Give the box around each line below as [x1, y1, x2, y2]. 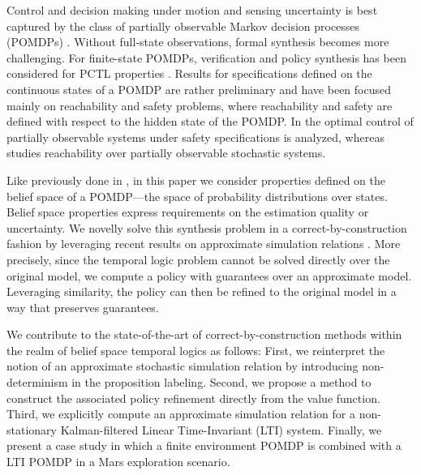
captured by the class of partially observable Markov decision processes [6, 17, 360, 34]
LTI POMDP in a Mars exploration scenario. [6, 453, 230, 470]
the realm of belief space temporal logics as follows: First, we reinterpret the [6, 341, 385, 358]
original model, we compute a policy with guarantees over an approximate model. [6, 267, 412, 284]
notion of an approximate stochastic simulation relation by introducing [6, 357, 359, 374]
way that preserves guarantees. [6, 298, 159, 315]
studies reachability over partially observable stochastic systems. [6, 144, 326, 161]
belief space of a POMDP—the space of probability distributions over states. [6, 187, 388, 204]
